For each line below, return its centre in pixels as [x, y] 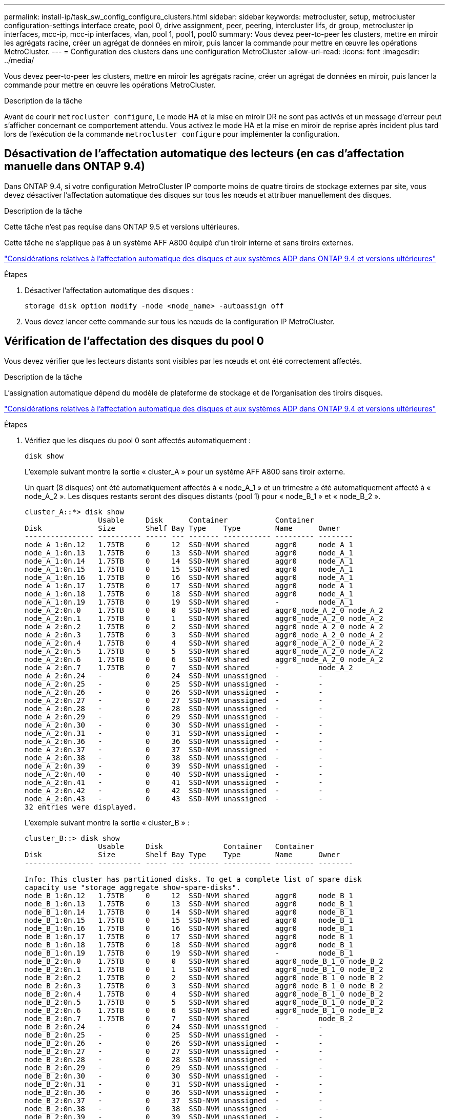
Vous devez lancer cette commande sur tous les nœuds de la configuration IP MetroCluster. [180, 321]
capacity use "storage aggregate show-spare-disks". [133, 887]
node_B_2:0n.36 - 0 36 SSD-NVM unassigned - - [174, 1092]
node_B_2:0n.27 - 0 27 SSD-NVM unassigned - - [174, 1051]
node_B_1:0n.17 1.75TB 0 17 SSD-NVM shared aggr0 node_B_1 [189, 936]
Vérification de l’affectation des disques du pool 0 [134, 341]
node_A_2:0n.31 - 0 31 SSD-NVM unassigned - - [174, 733]
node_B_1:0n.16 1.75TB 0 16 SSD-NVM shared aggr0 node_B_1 [189, 928]
